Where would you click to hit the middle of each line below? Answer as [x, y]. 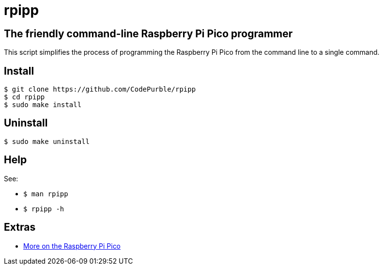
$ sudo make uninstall [47, 141]
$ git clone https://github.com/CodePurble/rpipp [100, 89]
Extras [20, 227]
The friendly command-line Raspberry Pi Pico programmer [148, 33]
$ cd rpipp [24, 97]
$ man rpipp [46, 194]
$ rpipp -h [44, 209]
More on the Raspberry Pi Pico [72, 246]
